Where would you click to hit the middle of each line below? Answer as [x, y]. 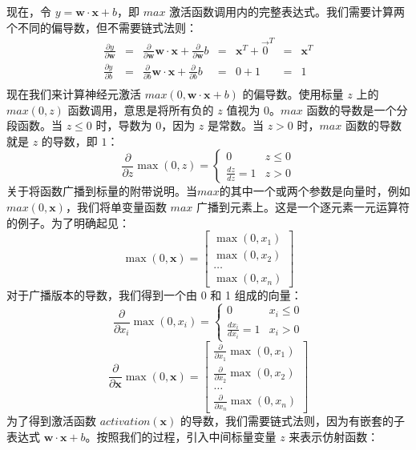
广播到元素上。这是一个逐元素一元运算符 [303, 206]
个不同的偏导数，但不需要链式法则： [102, 27]
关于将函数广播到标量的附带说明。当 [102, 191]
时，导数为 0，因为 [145, 125]
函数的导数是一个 [351, 109]
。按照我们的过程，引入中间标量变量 [181, 436]
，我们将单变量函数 [116, 206]
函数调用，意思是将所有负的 [141, 109]
